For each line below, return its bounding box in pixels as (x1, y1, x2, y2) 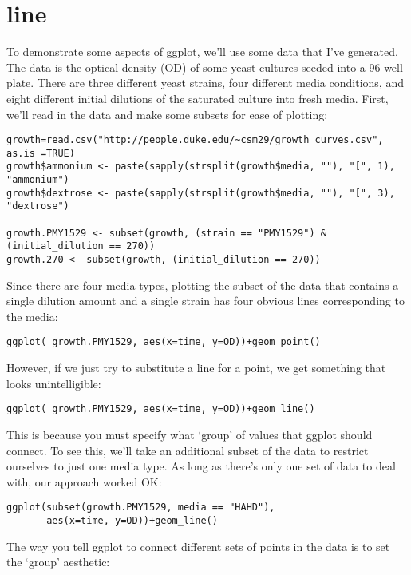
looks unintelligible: (6, 375, 101, 391)
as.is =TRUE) (6, 147, 75, 159)
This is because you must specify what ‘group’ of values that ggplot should (6, 426, 373, 442)
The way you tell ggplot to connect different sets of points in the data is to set (6, 537, 390, 554)
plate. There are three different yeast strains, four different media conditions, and (6, 74, 404, 91)
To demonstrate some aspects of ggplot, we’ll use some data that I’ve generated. (6, 43, 398, 60)
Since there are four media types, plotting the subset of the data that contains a (6, 276, 399, 293)
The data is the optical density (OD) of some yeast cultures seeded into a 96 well (6, 58, 403, 75)
